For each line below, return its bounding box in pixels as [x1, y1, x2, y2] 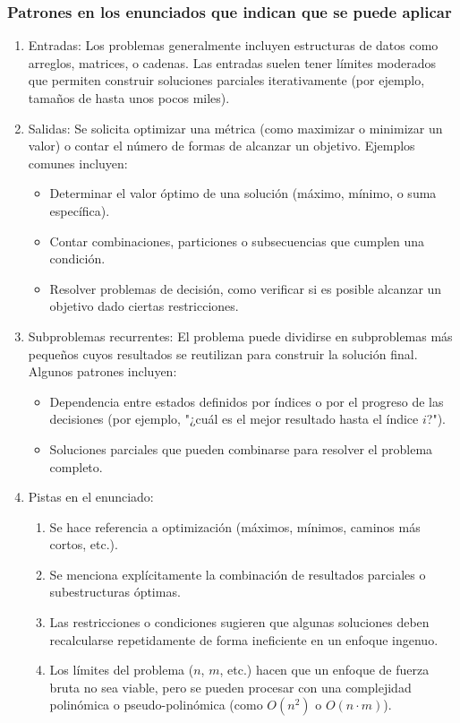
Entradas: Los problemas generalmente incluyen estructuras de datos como [28, 36, 439, 55]
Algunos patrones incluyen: [28, 362, 177, 381]
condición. [49, 249, 106, 268]
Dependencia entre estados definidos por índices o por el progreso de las [49, 392, 444, 410]
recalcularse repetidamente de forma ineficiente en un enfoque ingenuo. [49, 630, 439, 649]
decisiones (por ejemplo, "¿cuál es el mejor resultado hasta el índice [49, 409, 419, 428]
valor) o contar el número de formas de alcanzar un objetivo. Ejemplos [28, 136, 415, 155]
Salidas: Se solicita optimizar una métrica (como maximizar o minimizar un [28, 118, 443, 137]
